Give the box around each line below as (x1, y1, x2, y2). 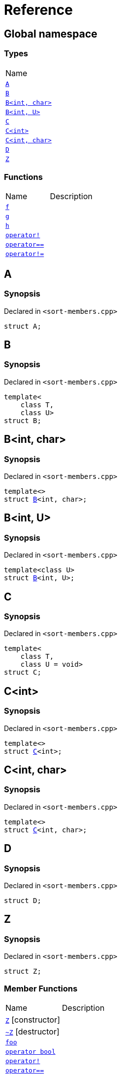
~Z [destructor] (5, 1027, 60, 1037)
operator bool (5, 1048, 56, 1056)
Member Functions (4, 983, 78, 993)
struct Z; (4, 967, 41, 976)
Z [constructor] (5, 1015, 60, 1025)
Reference (4, 1, 73, 18)
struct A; (4, 322, 41, 330)
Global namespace (4, 27, 97, 40)
